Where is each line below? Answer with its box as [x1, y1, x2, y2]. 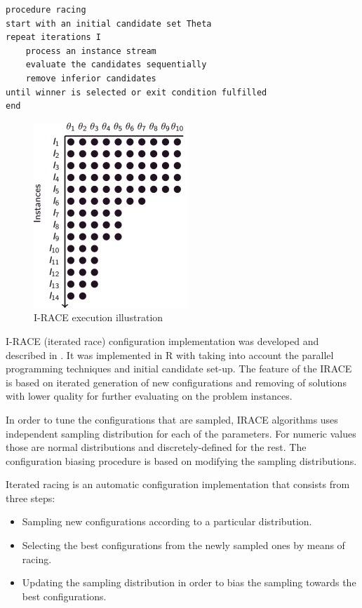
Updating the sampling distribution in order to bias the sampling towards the [22, 575, 356, 590]
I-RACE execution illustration [34, 310, 163, 325]
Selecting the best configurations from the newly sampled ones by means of [22, 538, 345, 553]
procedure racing [6, 5, 86, 15]
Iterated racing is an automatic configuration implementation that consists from [6, 477, 350, 492]
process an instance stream [25, 46, 156, 56]
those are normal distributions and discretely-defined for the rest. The [6, 440, 307, 454]
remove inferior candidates [25, 73, 156, 83]
